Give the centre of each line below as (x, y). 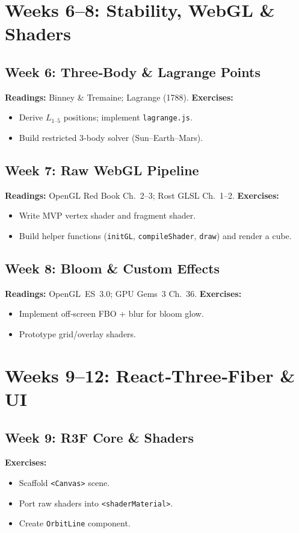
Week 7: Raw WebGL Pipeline (102, 170)
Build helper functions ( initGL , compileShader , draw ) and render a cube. (155, 235)
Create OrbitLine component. (75, 523)
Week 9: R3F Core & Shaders (100, 437)
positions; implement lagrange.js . (128, 117)
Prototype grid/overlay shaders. (77, 334)
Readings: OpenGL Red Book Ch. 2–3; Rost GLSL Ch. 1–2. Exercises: (142, 195)
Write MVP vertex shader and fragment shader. (107, 215)
